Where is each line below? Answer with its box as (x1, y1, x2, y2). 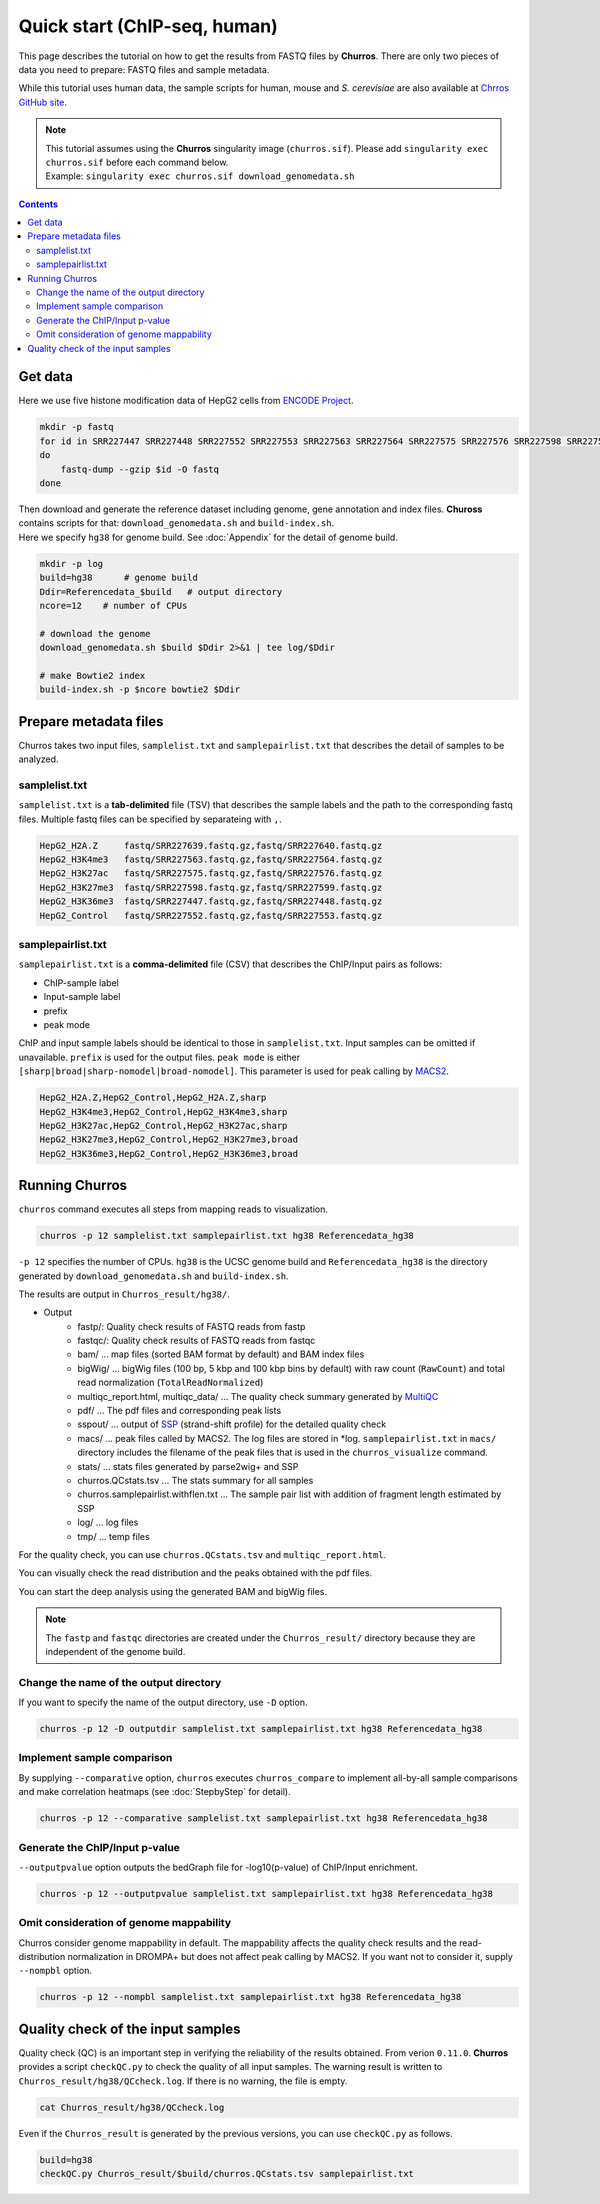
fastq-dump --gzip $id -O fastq (60, 463, 220, 475)
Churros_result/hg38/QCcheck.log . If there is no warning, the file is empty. (18, 2075, 348, 2087)
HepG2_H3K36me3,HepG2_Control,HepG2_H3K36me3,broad (39, 1148, 299, 1159)
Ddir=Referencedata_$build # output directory (39, 586, 283, 597)
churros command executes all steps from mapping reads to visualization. (18, 1203, 329, 1215)
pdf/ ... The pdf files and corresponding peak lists (77, 1405, 282, 1417)
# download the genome (39, 628, 151, 639)
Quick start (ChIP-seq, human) (18, 15, 279, 37)
